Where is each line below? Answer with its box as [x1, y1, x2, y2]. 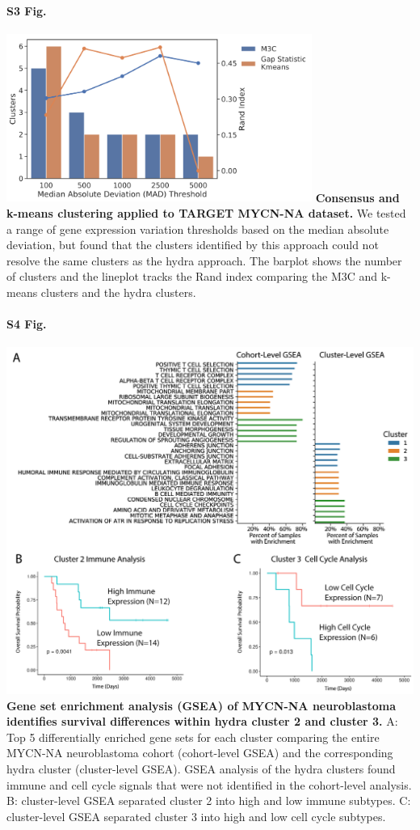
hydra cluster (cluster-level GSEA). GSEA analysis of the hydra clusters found [6, 760, 396, 777]
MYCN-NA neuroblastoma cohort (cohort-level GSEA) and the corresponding [6, 744, 393, 761]
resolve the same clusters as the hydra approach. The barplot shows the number [6, 252, 402, 269]
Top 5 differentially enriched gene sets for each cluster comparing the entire [6, 728, 380, 745]
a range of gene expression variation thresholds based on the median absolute [6, 220, 389, 237]
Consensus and [315, 188, 400, 205]
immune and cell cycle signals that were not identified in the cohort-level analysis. [6, 776, 412, 793]
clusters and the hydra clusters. [40, 283, 196, 300]
